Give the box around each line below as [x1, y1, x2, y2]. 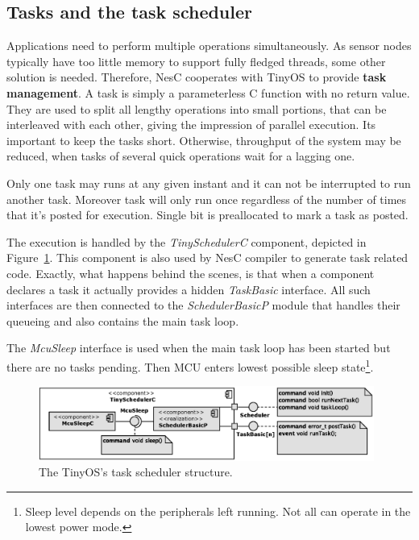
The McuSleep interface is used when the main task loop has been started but [6, 339, 391, 356]
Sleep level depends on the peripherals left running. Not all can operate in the [25, 502, 411, 519]
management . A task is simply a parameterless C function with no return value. [6, 84, 410, 101]
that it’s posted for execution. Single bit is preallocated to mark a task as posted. [6, 206, 409, 223]
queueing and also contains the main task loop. [6, 312, 239, 329]
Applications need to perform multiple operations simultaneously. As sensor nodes [6, 37, 412, 54]
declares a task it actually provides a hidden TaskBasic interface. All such [6, 280, 371, 297]
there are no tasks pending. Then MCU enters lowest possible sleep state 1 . [6, 355, 374, 375]
